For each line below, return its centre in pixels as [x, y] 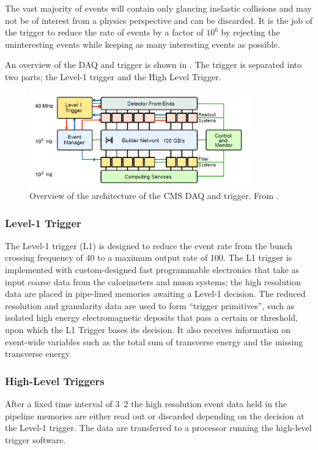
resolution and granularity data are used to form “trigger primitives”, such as [150, 305]
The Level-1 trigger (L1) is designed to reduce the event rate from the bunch [149, 245]
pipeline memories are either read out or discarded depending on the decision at [155, 415]
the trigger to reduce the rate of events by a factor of [104, 32]
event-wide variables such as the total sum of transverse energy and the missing [154, 341]
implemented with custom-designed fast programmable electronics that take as [152, 270]
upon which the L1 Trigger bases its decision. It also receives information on [148, 330]
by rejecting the [250, 32]
